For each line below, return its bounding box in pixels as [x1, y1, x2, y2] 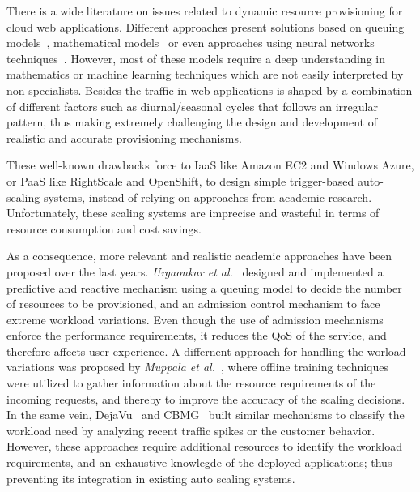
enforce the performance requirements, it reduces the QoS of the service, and [6, 327, 387, 344]
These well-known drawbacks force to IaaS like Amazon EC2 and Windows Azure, [6, 156, 414, 173]
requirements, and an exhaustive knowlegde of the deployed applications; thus [6, 454, 392, 471]
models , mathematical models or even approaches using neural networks [6, 34, 375, 51]
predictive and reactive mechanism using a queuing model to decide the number [6, 279, 402, 296]
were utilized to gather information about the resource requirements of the [6, 374, 376, 391]
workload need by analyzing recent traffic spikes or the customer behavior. [6, 421, 375, 439]
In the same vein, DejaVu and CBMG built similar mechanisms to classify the [6, 406, 405, 423]
